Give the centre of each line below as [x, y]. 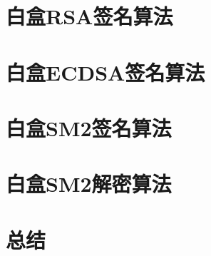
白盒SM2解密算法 [89, 184]
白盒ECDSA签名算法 [105, 72]
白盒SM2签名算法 [89, 127]
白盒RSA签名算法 [89, 16]
